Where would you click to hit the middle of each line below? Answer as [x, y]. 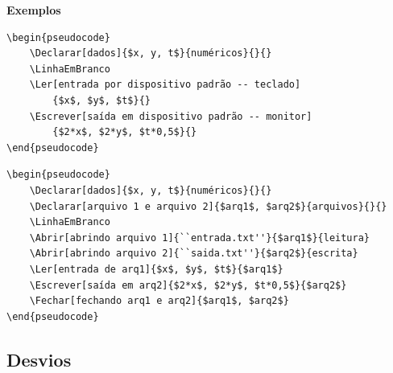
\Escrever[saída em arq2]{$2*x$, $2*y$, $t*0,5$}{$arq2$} [188, 285]
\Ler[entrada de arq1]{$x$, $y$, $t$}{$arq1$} [156, 269]
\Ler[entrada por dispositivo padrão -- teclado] [165, 85]
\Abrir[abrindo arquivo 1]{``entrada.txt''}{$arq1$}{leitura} [200, 238]
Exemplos [34, 10]
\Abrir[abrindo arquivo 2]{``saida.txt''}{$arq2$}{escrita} [194, 254]
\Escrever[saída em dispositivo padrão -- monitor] [171, 116]
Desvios [39, 359]
